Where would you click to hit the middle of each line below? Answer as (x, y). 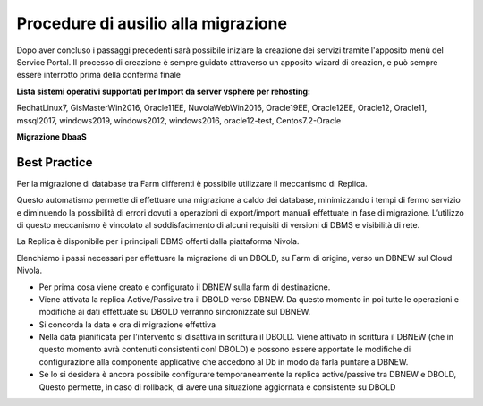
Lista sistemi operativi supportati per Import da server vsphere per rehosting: (163, 91)
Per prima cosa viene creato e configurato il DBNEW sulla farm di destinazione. (185, 287)
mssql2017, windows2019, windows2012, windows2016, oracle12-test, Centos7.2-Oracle (179, 120)
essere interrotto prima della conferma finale (98, 75)
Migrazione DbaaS (51, 136)
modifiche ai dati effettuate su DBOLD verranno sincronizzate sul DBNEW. (175, 312)
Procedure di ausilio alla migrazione (152, 23)
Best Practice (55, 162)
